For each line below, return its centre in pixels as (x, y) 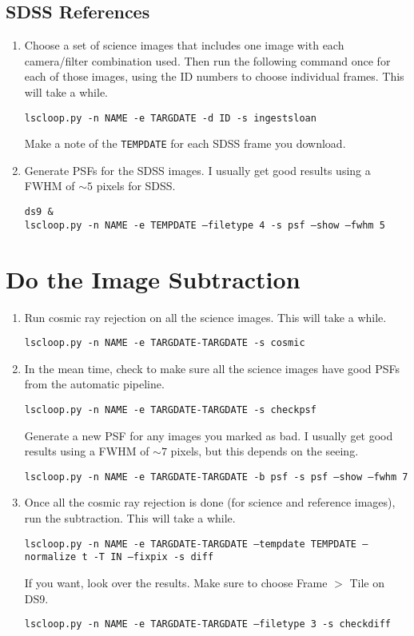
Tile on (367, 582)
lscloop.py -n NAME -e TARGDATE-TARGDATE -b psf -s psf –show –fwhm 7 (216, 477)
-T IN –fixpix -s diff (153, 557)
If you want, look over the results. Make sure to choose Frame (176, 582)
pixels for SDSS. (136, 186)
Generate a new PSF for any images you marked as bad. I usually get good (209, 435)
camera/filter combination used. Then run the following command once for (207, 60)
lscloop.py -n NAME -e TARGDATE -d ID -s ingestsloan (170, 118)
